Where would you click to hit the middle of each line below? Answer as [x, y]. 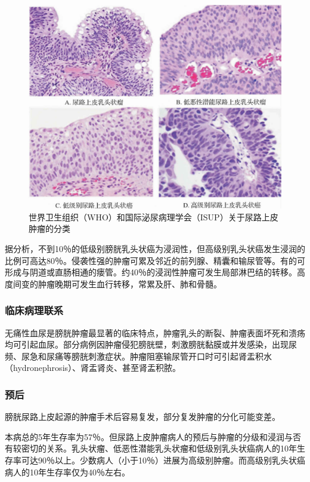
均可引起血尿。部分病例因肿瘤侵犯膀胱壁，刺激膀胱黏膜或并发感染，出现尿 [151, 344]
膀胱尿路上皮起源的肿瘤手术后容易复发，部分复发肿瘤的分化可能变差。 [142, 417]
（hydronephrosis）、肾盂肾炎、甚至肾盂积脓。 [93, 368]
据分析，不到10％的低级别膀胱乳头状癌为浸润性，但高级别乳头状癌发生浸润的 [155, 248]
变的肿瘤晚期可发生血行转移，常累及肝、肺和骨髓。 [121, 283]
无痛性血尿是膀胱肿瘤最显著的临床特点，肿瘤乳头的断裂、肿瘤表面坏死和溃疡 [155, 332]
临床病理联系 [34, 310]
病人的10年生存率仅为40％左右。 [67, 472]
